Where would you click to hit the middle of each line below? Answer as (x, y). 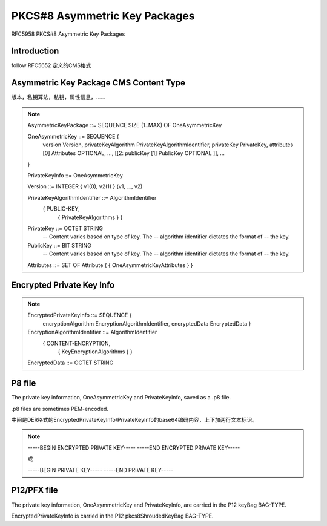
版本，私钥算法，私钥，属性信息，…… (58, 97)
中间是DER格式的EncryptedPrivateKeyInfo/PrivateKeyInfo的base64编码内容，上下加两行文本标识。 (134, 420)
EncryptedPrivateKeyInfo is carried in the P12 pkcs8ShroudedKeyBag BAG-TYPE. (112, 516)
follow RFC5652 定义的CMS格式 (51, 65)
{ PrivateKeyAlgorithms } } (90, 217)
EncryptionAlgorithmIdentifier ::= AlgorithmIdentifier (92, 332)
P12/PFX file (35, 490)
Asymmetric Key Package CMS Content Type (98, 83)
